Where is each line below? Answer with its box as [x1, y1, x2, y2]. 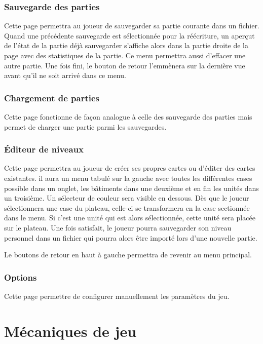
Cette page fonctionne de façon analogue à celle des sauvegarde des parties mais [4, 111, 252, 122]
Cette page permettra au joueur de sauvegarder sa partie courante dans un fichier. [4, 20, 259, 31]
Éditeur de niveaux [4, 143, 84, 156]
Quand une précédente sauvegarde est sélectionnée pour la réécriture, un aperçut [4, 30, 255, 41]
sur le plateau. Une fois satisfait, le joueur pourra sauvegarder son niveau [4, 222, 232, 233]
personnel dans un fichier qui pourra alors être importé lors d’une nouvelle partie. [4, 232, 257, 243]
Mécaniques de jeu [4, 320, 137, 341]
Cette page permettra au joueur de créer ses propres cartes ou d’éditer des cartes [4, 163, 255, 173]
